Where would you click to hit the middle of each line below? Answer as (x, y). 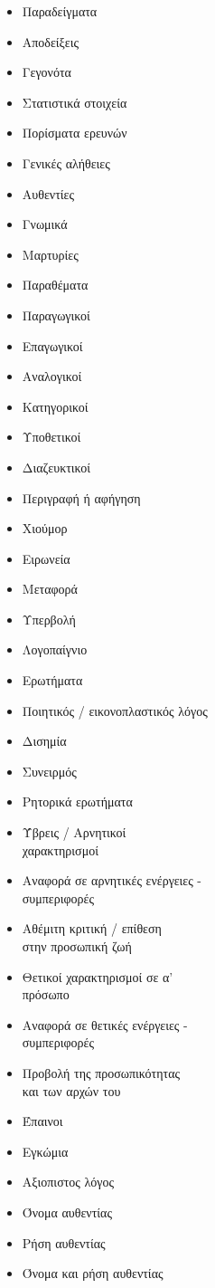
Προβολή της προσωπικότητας (101, 1072)
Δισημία (44, 741)
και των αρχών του (71, 1090)
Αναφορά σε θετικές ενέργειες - (105, 1024)
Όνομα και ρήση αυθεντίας (93, 1273)
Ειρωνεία (46, 558)
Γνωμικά (45, 224)
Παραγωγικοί (56, 315)
